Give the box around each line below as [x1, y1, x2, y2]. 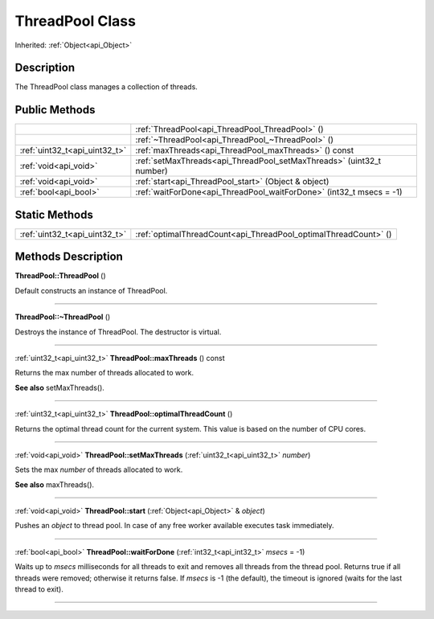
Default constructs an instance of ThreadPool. [14, 285, 168, 295]
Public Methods [14, 103, 96, 117]
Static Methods [14, 207, 94, 221]
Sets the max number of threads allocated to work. [14, 465, 183, 474]
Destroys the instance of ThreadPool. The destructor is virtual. [14, 326, 222, 337]
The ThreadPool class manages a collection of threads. [14, 82, 199, 92]
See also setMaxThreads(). [14, 383, 104, 392]
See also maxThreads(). [14, 479, 95, 490]
